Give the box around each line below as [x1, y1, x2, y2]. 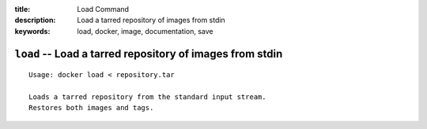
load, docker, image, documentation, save [77, 26, 213, 35]
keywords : [14, 26, 51, 35]
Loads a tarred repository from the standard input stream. [28, 92, 266, 101]
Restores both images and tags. [28, 103, 154, 112]
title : [14, 5, 31, 13]
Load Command [77, 5, 130, 13]
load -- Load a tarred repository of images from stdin [14, 47, 283, 61]
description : [14, 16, 56, 25]
